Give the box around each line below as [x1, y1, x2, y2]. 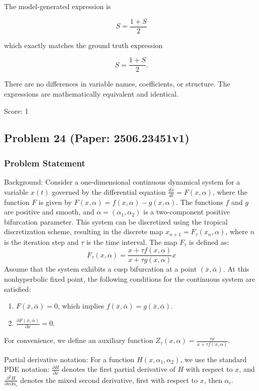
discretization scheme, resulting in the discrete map [4, 226, 163, 237]
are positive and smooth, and [4, 206, 95, 217]
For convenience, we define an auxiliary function [4, 335, 153, 345]
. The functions [176, 196, 224, 207]
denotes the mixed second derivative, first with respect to [20, 374, 198, 385]
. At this [223, 264, 249, 274]
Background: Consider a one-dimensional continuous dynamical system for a [4, 177, 240, 187]
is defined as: [189, 236, 229, 247]
